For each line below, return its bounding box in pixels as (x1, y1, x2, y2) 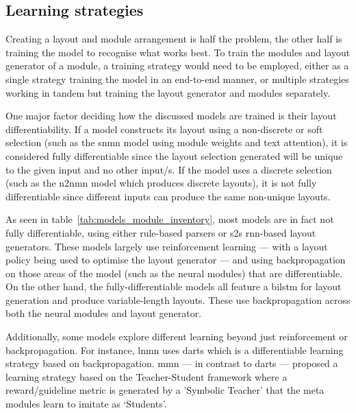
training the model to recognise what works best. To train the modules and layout (5, 45, 351, 59)
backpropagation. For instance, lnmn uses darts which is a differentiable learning (5, 342, 344, 357)
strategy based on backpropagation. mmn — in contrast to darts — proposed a (5, 356, 338, 370)
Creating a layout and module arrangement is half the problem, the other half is (5, 32, 342, 46)
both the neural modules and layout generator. (5, 306, 202, 320)
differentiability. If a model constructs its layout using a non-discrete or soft (5, 121, 323, 136)
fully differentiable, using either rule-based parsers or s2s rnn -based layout (5, 225, 316, 239)
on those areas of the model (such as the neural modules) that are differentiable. (5, 265, 343, 280)
